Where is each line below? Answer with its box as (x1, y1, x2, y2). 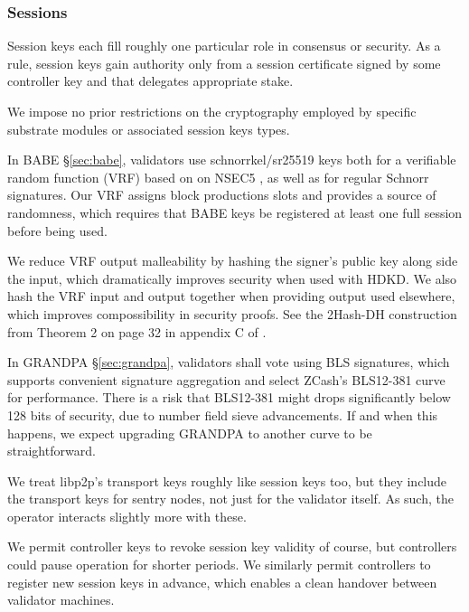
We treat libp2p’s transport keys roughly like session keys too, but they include (7, 471, 447, 490)
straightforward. (7, 441, 96, 460)
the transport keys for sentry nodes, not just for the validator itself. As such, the (7, 489, 454, 508)
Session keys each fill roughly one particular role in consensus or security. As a (7, 36, 441, 55)
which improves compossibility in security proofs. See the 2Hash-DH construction (7, 304, 457, 323)
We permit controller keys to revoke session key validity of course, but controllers (7, 537, 457, 556)
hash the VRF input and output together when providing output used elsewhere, (7, 287, 455, 306)
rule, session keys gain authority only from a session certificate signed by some (7, 53, 441, 72)
